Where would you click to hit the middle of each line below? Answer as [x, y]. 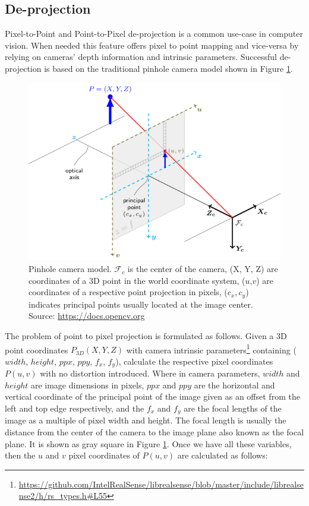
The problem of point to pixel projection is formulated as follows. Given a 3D [146, 335]
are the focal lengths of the [233, 408]
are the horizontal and [234, 385]
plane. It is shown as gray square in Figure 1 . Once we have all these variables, [148, 443]
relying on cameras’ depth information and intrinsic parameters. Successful [141, 57]
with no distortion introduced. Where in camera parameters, [150, 373]
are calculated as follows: [223, 455]
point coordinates [37, 350]
